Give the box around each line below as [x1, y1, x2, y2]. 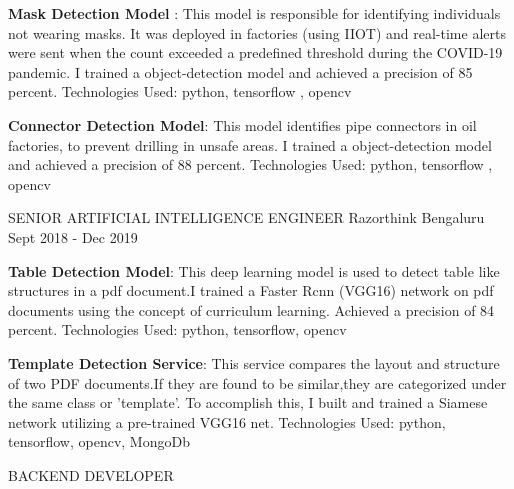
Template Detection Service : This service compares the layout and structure [8, 352, 500, 373]
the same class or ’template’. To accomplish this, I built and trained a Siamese [8, 392, 488, 413]
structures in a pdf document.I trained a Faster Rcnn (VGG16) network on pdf [8, 280, 494, 301]
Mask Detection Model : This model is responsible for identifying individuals [8, 3, 501, 23]
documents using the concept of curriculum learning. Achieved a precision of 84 [8, 299, 495, 320]
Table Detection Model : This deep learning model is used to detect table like [8, 260, 500, 281]
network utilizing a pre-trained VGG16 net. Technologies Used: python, [8, 411, 446, 432]
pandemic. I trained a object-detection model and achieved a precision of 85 [8, 61, 473, 82]
